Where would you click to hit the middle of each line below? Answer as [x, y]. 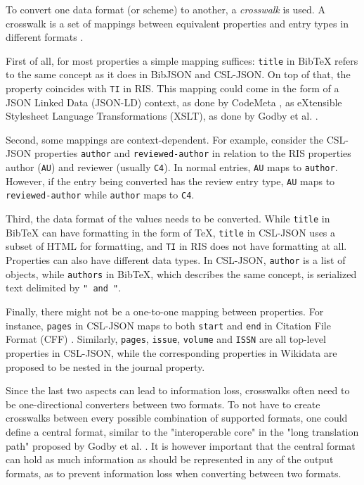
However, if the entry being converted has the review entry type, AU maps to [170, 181]
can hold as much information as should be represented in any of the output [170, 459]
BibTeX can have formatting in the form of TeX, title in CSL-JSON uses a [171, 232]
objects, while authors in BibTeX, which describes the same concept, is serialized [181, 273]
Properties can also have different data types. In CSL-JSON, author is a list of [176, 260]
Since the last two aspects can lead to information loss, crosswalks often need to [178, 390]
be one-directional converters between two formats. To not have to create [163, 404]
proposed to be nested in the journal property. [105, 366]
